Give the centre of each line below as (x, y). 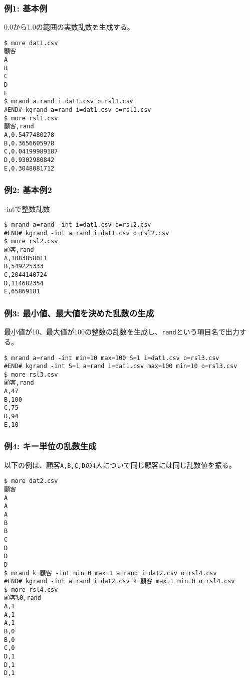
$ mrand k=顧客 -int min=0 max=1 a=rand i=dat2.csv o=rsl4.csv (110, 573)
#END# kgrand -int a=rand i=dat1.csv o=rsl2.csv (87, 233)
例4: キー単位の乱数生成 (50, 446)
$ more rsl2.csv (31, 241)
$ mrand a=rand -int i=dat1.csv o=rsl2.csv (78, 225)
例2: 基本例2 (28, 190)
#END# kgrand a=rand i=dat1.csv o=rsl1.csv (78, 110)
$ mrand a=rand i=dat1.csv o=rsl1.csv (69, 102)
